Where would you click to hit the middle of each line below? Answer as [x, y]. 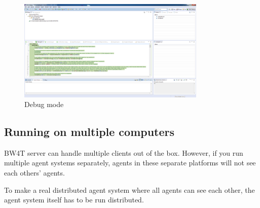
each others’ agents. [34, 173]
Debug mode [44, 104]
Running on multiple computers [89, 132]
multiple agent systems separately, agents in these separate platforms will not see [130, 163]
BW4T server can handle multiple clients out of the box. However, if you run [124, 152]
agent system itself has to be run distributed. [74, 200]
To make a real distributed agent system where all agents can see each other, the [129, 189]
